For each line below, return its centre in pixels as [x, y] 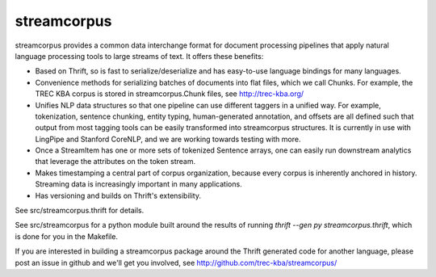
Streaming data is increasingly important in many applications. [138, 184]
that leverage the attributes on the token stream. [115, 162]
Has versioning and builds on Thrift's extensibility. [118, 195]
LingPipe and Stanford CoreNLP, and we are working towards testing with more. [168, 139]
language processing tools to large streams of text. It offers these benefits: [139, 56]
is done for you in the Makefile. [67, 236]
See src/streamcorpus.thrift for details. [80, 211]
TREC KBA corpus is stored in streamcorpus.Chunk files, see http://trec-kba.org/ [170, 94]
